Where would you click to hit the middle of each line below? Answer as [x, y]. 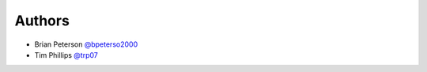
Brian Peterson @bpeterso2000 [86, 44]
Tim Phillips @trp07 [66, 55]
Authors [42, 21]
